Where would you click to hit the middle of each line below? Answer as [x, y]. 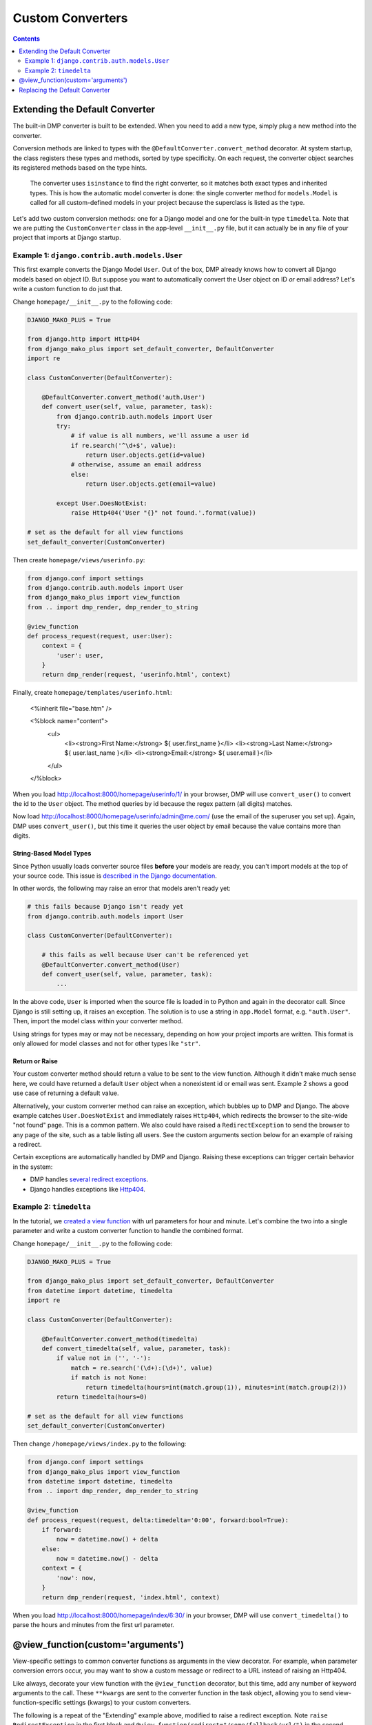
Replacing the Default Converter [64, 90]
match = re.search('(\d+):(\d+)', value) [142, 1368]
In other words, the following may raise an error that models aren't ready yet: [122, 888]
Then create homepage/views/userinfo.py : [79, 560]
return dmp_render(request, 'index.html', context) [131, 1597]
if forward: [62, 1529]
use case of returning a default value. [66, 1093]
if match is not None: [109, 1378]
